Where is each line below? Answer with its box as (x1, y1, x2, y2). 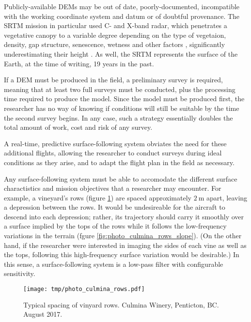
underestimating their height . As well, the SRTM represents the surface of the (4, 48, 238, 59)
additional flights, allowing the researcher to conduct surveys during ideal (4, 148, 222, 158)
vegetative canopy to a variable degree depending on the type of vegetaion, (4, 30, 226, 40)
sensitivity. (4, 268, 35, 278)
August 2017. (23, 309, 63, 319)
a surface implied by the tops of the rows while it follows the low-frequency (4, 221, 227, 231)
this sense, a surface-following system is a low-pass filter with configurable (4, 259, 223, 269)
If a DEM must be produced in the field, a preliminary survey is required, (4, 75, 223, 85)
